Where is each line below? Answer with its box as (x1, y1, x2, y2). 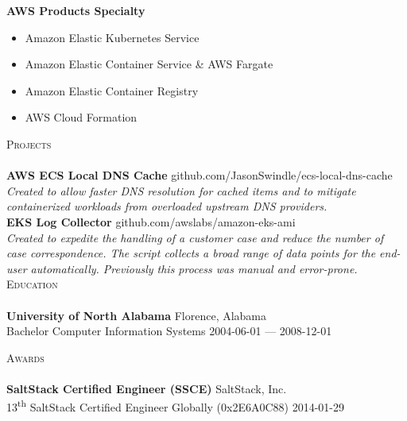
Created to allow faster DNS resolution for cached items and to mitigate (6, 182, 356, 199)
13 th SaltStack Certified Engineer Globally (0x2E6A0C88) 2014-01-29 (6, 396, 344, 415)
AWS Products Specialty (6, 2, 145, 18)
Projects (6, 135, 52, 152)
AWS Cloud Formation (25, 109, 138, 126)
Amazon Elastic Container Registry (25, 82, 199, 98)
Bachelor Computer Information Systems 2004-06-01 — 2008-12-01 (6, 323, 332, 339)
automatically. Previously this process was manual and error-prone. (30, 260, 358, 276)
